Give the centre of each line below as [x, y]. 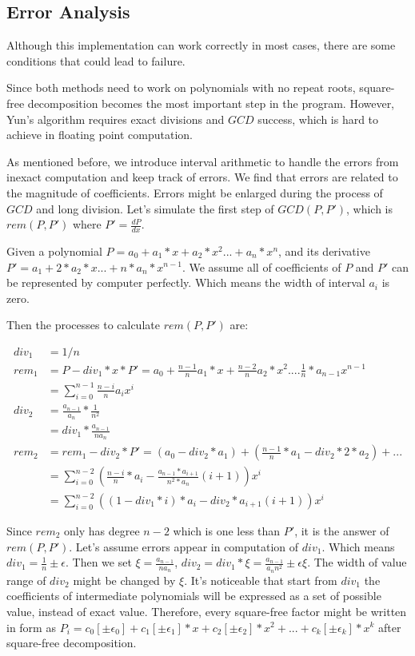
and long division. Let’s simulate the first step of [155, 208]
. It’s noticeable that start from [261, 580]
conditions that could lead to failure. [96, 60]
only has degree [102, 531]
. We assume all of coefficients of [261, 266]
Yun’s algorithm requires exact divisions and [116, 119]
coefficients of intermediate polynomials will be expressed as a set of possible [194, 596]
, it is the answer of [342, 531]
